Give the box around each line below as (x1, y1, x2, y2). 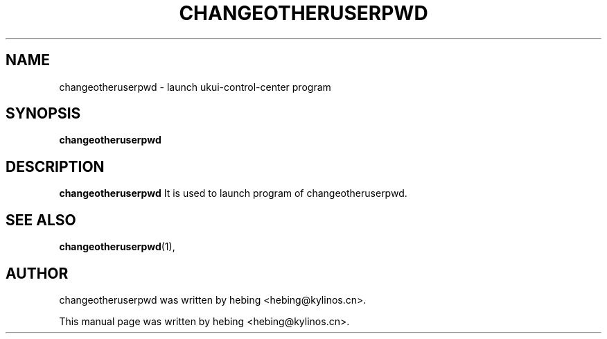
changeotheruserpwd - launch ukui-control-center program (59, 80, 331, 93)
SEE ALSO (6, 211, 76, 229)
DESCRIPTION (6, 157, 105, 175)
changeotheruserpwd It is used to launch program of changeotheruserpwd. (59, 187, 407, 200)
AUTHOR (6, 264, 69, 282)
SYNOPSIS (6, 105, 81, 123)
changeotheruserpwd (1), (59, 241, 175, 253)
